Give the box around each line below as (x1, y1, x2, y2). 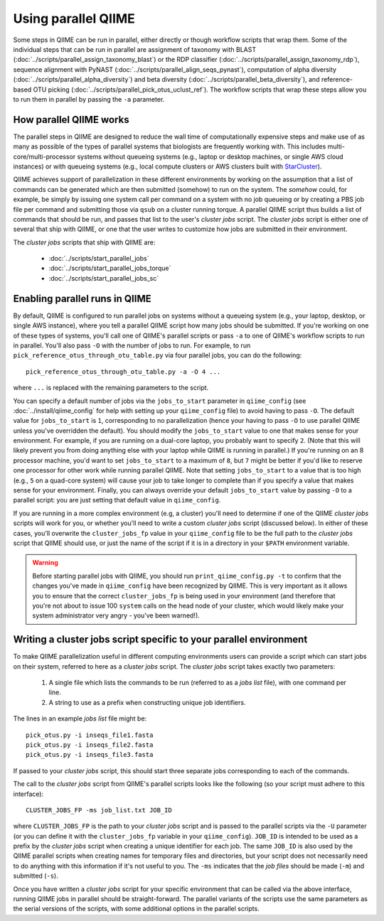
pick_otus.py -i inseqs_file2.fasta (26, 740, 154, 749)
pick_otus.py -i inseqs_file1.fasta (26, 731, 154, 739)
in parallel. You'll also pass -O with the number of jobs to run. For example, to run (13, 341, 251, 350)
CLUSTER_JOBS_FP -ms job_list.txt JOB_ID (26, 806, 172, 814)
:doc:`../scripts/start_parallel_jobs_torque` (48, 264, 171, 273)
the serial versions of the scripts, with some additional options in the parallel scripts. (13, 905, 260, 913)
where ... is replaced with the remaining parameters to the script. (13, 384, 209, 392)
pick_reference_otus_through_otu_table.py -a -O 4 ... (26, 367, 221, 376)
